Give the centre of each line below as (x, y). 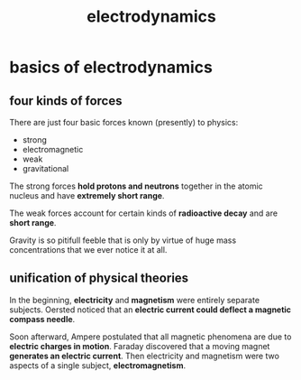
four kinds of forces (66, 101)
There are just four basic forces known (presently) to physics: (124, 122)
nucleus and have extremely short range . (87, 195)
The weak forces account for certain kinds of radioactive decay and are (143, 213)
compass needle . (42, 319)
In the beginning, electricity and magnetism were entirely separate (134, 300)
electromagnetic (53, 149)
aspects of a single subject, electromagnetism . (98, 365)
